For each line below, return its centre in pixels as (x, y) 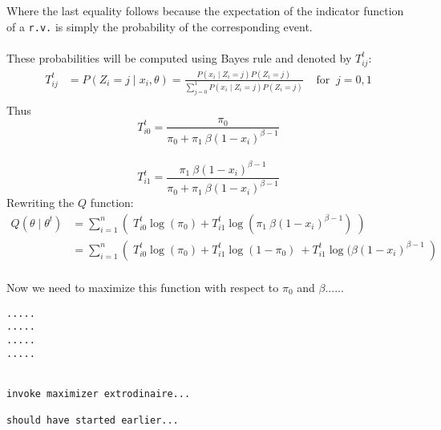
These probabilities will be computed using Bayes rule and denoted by (179, 57)
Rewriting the (40, 203)
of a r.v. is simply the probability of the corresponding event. (160, 26)
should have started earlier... (93, 420)
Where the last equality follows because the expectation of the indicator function (205, 10)
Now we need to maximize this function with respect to (143, 287)
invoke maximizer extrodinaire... (99, 393)
